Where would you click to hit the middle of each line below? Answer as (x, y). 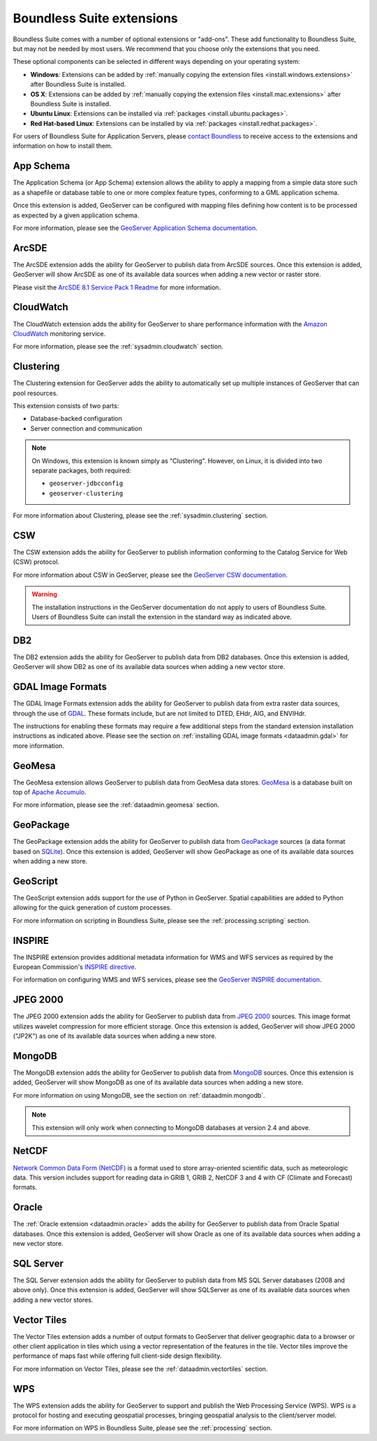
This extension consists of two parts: (66, 406)
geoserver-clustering (86, 493)
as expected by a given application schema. (76, 215)
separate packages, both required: (82, 470)
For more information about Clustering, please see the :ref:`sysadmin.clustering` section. (140, 516)
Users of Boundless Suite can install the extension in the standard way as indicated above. (162, 617)
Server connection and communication (86, 428)
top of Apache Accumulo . (50, 792)
